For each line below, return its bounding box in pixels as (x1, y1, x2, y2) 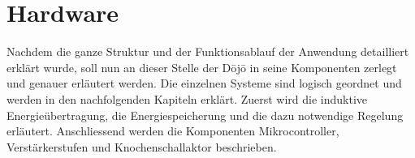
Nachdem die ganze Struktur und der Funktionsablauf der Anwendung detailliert (6, 43, 409, 60)
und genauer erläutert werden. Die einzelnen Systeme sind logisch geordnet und (6, 75, 402, 92)
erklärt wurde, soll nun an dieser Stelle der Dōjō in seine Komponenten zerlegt (6, 58, 397, 75)
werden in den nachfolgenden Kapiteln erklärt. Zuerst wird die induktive (6, 90, 368, 107)
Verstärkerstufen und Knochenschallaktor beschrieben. (6, 138, 277, 155)
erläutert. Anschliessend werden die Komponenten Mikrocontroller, (6, 122, 339, 139)
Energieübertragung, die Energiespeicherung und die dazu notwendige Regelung (6, 106, 404, 123)
